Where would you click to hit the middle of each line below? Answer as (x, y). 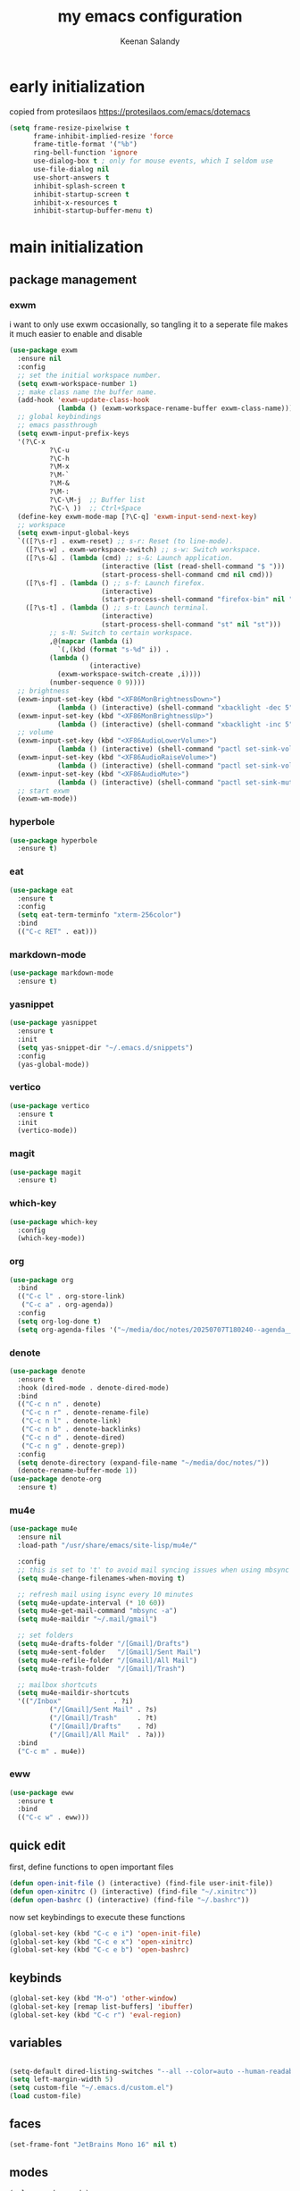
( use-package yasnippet (54, 1023)
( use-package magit (46, 1172)
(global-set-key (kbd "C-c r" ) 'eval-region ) (95, 2015)
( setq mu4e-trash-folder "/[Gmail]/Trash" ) (101, 1668)
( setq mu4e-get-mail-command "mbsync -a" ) (97, 1611)
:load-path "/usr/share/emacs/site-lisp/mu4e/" (108, 1546)
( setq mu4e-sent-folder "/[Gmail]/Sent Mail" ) (109, 1652)
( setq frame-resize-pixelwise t (69, 128)
